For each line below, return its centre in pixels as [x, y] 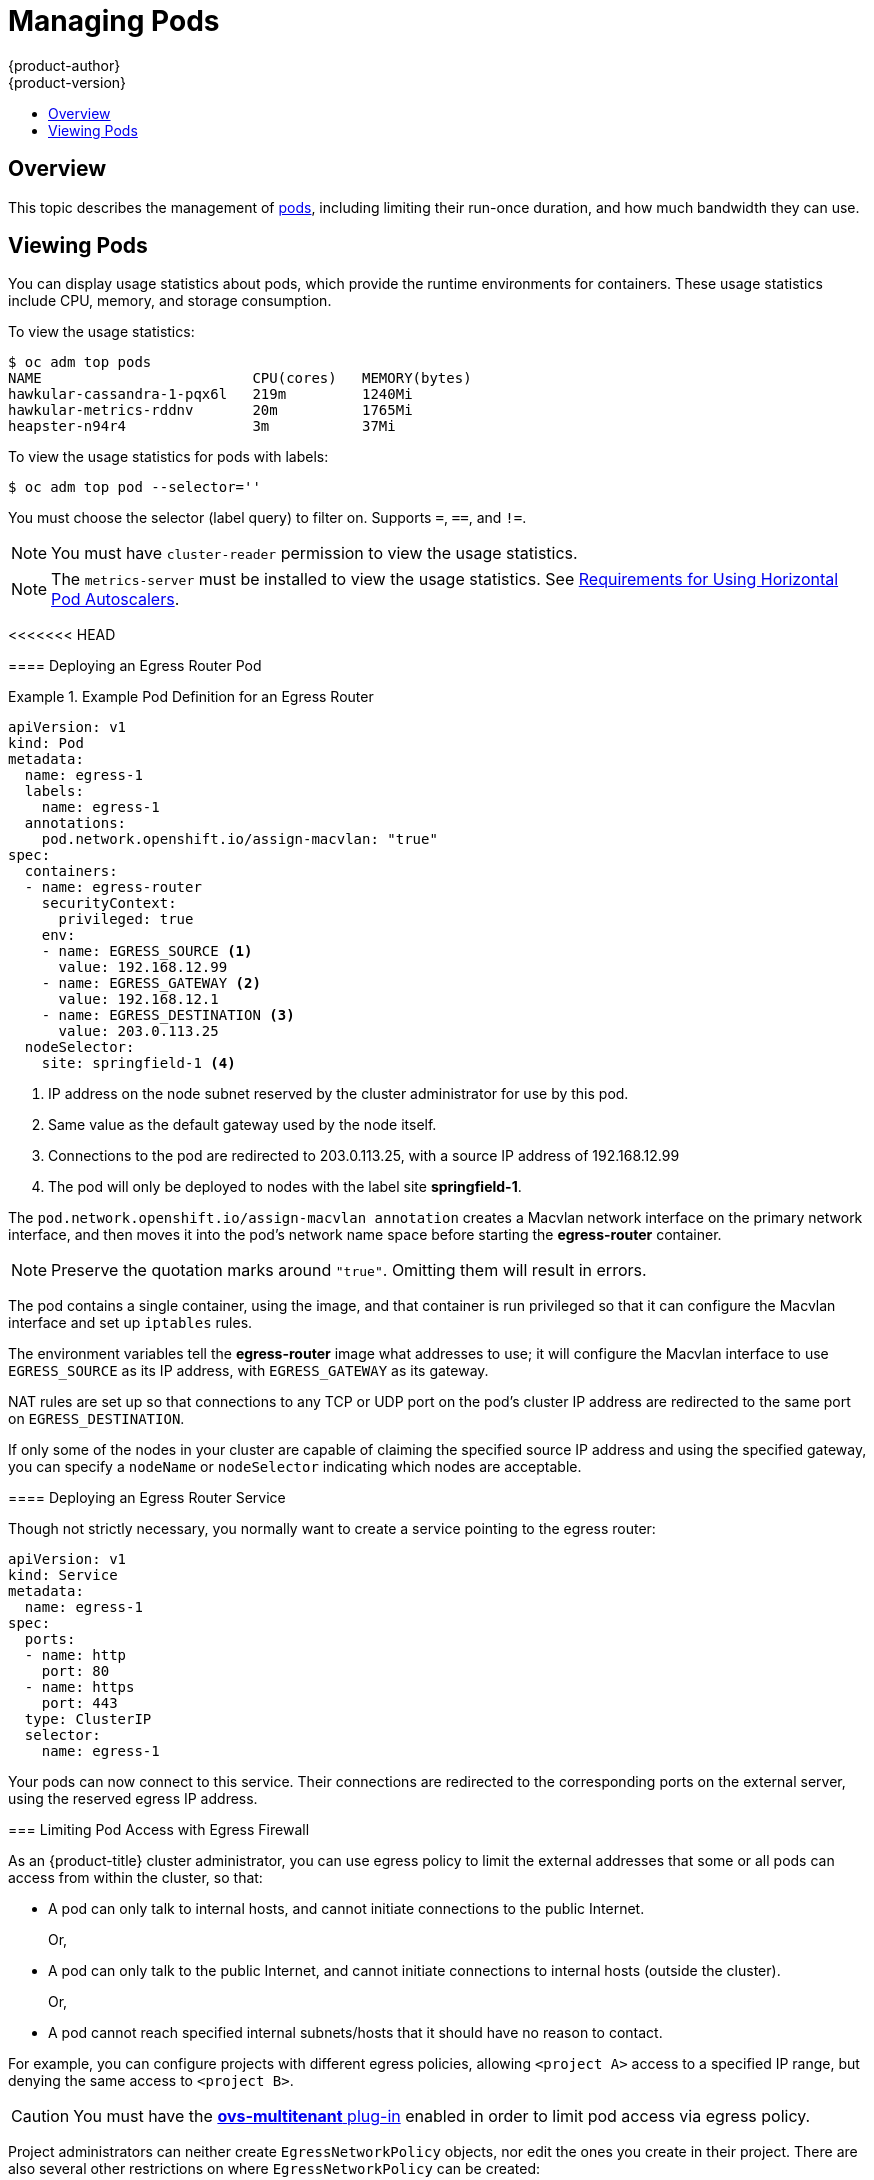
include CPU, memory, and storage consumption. [170, 301]
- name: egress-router [113, 887]
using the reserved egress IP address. [133, 1799]
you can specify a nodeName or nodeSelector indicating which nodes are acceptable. [295, 1467]
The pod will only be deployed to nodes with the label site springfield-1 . [285, 1187]
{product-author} [64, 65]
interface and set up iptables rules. [130, 1323]
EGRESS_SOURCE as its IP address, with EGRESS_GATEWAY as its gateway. [248, 1371]
